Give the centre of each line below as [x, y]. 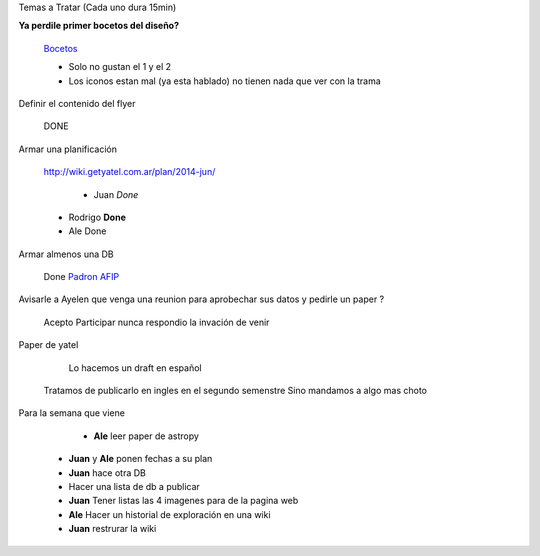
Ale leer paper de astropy [146, 436]
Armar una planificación [67, 149]
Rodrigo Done [97, 217]
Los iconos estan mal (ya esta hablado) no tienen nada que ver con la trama [225, 81]
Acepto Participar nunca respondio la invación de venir [156, 322]
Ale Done [87, 231]
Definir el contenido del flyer [77, 103]
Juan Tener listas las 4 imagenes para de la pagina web [183, 501]
